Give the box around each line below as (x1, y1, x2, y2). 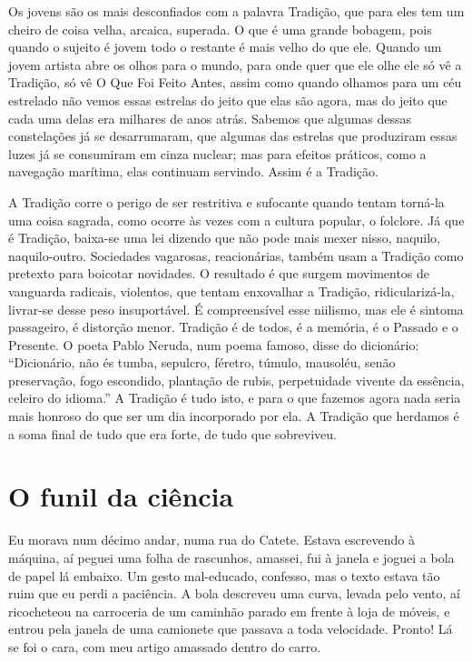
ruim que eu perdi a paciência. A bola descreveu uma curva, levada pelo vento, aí (8, 584, 460, 603)
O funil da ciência (8, 477, 234, 515)
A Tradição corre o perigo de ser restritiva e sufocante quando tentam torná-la (8, 192, 445, 211)
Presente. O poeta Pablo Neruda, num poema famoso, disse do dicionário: (8, 335, 419, 354)
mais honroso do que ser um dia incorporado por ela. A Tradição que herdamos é (8, 406, 459, 426)
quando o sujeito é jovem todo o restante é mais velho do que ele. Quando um (8, 37, 442, 56)
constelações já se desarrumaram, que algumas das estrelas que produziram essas (8, 126, 457, 145)
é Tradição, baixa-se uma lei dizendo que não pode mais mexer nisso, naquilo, (8, 228, 440, 247)
